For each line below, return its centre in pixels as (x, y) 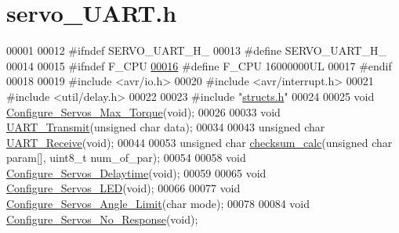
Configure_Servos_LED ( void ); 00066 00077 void (123, 188)
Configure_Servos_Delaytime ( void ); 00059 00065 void (136, 172)
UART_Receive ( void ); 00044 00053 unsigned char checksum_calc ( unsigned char (199, 142)
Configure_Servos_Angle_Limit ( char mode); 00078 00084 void (158, 204)
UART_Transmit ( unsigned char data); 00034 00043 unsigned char (166, 127)
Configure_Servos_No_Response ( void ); (102, 219)
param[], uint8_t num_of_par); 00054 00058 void (126, 158)
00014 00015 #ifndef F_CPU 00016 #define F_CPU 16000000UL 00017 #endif (199, 65)
